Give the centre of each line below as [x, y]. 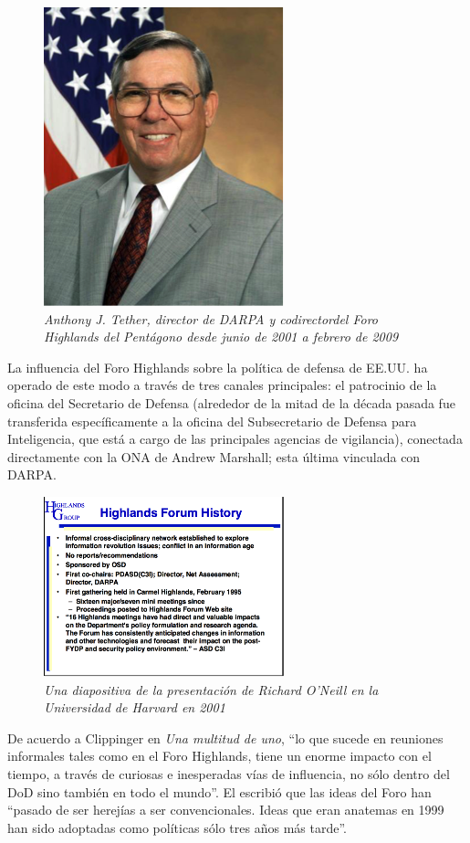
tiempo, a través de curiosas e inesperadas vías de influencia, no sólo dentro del [229, 773]
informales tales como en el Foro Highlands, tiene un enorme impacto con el [219, 756]
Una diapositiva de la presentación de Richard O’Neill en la [211, 689]
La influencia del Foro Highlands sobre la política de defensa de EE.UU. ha [218, 367]
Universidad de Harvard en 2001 [135, 707]
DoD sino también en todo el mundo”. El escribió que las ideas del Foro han [219, 791]
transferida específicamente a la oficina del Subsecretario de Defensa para [212, 421]
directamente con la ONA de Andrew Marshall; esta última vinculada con [214, 456]
